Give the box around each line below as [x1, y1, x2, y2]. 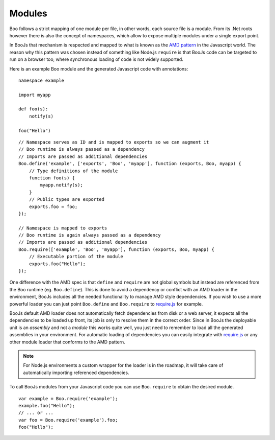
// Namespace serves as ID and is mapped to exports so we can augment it [18, 140, 209, 145]
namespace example [18, 77, 65, 83]
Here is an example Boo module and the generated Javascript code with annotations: [9, 65, 188, 72]
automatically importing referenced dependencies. [23, 369, 129, 376]
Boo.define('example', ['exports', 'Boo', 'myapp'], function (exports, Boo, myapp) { [18, 161, 241, 167]
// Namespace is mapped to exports [18, 225, 107, 231]
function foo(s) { [29, 175, 75, 181]
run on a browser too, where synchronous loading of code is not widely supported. [9, 56, 183, 62]
